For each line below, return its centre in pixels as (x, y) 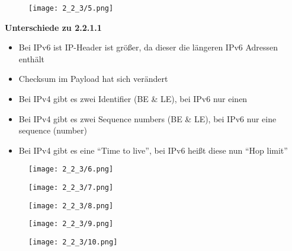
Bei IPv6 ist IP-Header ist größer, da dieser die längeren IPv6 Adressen (148, 47)
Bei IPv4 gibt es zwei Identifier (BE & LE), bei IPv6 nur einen (133, 99)
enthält (31, 58)
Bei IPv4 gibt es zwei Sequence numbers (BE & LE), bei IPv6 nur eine (147, 118)
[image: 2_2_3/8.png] (71, 206)
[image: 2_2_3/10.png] (73, 242)
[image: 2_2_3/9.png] (71, 224)
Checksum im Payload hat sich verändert (93, 79)
